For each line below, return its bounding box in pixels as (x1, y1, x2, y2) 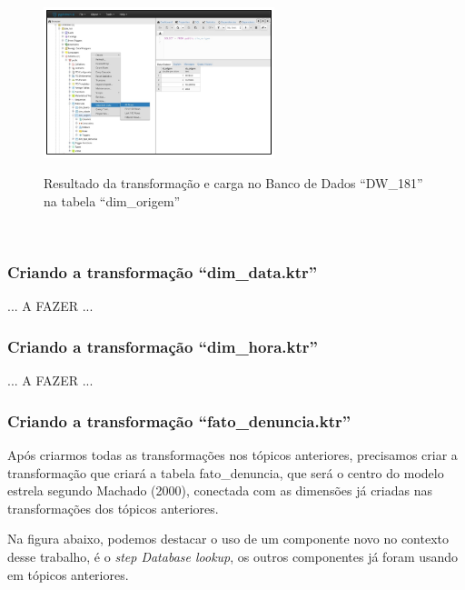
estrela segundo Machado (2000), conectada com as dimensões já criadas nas (7, 481, 433, 500)
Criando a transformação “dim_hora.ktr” (7, 335, 318, 357)
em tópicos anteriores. (7, 565, 129, 584)
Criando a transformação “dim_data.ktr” (7, 261, 318, 284)
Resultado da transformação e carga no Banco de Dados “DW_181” (44, 174, 423, 193)
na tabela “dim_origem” (44, 191, 181, 210)
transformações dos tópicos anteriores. (7, 498, 219, 517)
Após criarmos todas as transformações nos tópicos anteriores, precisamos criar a (7, 445, 458, 464)
